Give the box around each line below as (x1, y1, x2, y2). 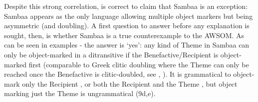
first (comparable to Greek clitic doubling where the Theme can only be (28, 59, 249, 69)
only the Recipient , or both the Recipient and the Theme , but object (22, 78, 238, 89)
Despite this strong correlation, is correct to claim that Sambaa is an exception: (4, 1, 248, 11)
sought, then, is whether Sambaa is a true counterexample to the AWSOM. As (4, 30, 245, 40)
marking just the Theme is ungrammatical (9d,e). (4, 88, 156, 99)
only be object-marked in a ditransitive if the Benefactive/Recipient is (4, 49, 219, 59)
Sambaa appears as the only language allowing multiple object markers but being (4, 10, 253, 21)
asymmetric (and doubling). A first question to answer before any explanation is (4, 20, 250, 31)
